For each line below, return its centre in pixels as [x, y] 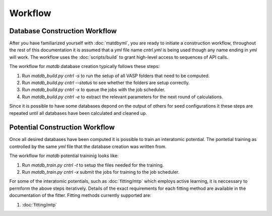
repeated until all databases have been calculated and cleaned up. [78, 113]
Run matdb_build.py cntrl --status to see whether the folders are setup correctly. [106, 83]
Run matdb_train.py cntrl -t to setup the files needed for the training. [93, 165]
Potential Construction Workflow [62, 128]
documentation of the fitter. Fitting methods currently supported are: [80, 195]
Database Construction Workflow [63, 31]
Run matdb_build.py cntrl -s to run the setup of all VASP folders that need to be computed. [116, 76]
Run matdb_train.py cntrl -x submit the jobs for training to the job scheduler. [101, 172]
